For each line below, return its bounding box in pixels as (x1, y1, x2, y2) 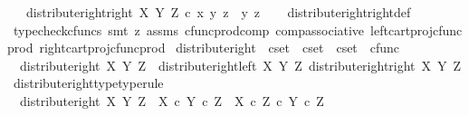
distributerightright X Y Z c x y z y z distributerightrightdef (25, 3, 411, 21)
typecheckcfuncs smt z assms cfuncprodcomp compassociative (13, 20, 365, 39)
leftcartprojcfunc (370, 20, 463, 39)
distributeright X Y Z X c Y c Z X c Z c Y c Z (19, 91, 324, 110)
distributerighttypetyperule (13, 73, 164, 92)
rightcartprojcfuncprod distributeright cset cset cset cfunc (39, 38, 400, 57)
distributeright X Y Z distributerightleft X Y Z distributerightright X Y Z (19, 55, 462, 74)
